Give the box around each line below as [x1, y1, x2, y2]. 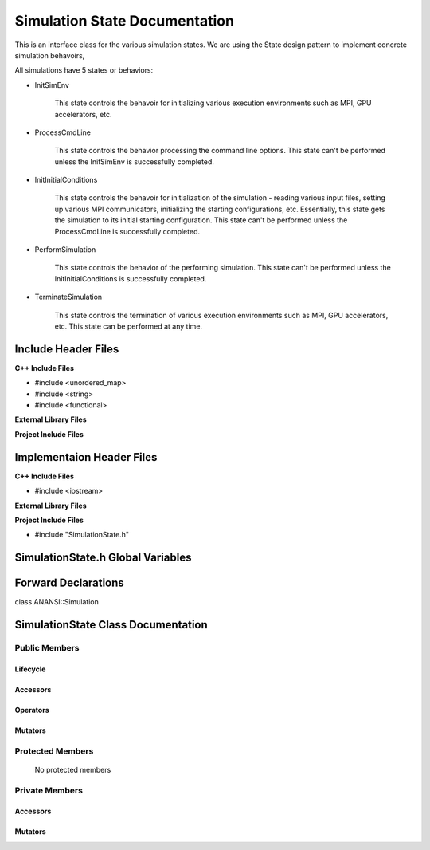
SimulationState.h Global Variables [14, 551, 192, 565]
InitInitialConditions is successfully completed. [54, 273, 207, 283]
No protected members [34, 765, 111, 774]
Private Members [14, 785, 84, 796]
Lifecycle [14, 664, 46, 674]
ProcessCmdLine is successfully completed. [54, 226, 201, 236]
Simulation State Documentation [14, 12, 235, 30]
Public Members [14, 643, 80, 653]
